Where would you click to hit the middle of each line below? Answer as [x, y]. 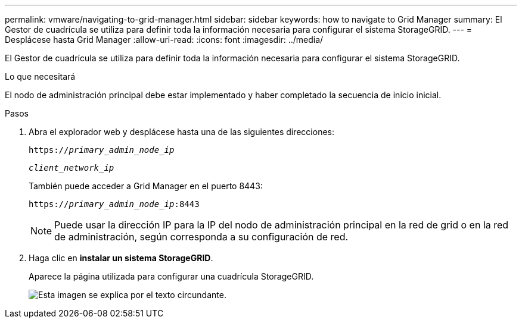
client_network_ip [72, 168]
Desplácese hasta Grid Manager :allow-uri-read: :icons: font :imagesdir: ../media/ [164, 40]
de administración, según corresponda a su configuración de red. [201, 237]
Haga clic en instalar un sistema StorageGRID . [121, 258]
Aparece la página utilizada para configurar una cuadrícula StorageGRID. [171, 276]
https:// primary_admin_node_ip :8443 [114, 204]
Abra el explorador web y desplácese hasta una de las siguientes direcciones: [182, 132]
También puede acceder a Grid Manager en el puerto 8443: [146, 186]
